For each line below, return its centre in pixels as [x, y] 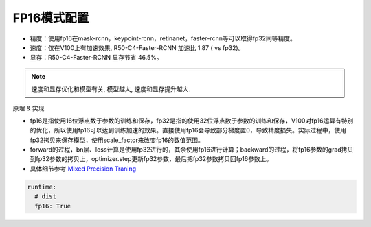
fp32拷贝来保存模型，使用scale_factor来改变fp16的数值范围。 [117, 140]
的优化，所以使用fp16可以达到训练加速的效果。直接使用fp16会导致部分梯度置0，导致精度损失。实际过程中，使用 [188, 130]
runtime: [42, 187]
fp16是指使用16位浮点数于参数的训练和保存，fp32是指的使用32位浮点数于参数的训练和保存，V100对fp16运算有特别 [192, 121]
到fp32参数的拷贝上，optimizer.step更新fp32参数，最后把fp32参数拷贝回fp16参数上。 [151, 159]
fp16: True [53, 206]
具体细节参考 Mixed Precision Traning [83, 169]
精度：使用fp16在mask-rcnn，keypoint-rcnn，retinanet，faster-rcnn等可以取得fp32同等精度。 [163, 38]
